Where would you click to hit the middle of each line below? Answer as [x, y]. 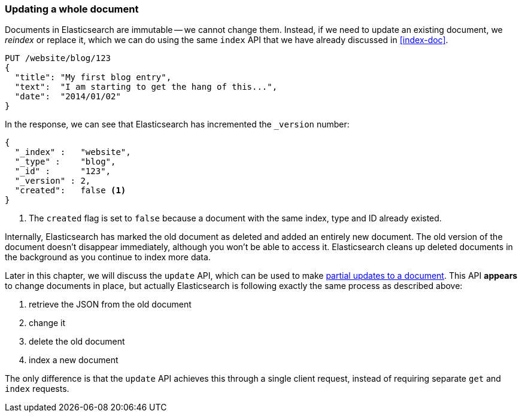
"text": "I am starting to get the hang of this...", [146, 87]
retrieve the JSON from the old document [110, 305]
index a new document [74, 360]
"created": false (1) [70, 191]
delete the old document [77, 342]
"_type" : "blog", [65, 162]
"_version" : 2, [53, 181]
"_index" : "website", [73, 152]
